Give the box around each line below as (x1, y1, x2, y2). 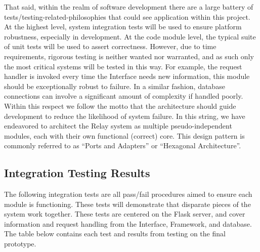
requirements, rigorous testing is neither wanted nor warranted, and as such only (4, 51, 254, 61)
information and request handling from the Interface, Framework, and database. (4, 218, 252, 229)
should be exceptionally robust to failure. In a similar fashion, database (4, 80, 225, 91)
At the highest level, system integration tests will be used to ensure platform (4, 21, 242, 32)
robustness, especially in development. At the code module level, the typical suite (4, 31, 256, 41)
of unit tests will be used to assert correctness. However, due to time (4, 41, 216, 52)
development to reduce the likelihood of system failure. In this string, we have (4, 110, 245, 121)
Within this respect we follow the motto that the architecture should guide (4, 100, 236, 111)
